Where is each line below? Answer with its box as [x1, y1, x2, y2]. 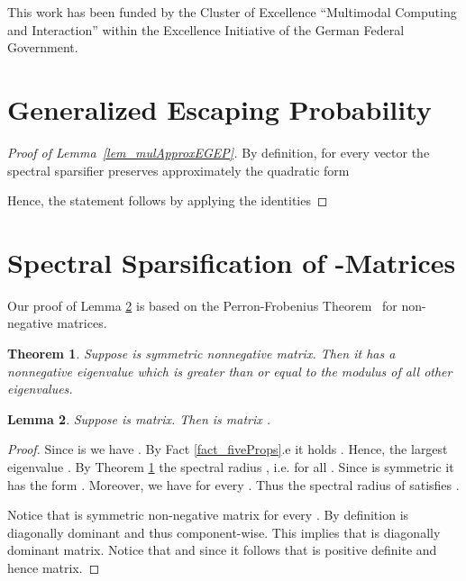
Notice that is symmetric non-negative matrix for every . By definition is [7, 505, 409, 524]
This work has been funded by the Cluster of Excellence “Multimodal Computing [7, 3, 457, 21]
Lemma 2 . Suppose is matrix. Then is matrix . [7, 409, 271, 428]
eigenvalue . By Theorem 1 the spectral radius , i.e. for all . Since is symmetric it [7, 457, 454, 476]
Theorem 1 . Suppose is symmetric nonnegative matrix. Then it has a [7, 344, 396, 362]
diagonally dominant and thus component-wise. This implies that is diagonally [7, 522, 441, 541]
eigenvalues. [7, 379, 73, 398]
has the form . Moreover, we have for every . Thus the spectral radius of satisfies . [7, 475, 460, 494]
